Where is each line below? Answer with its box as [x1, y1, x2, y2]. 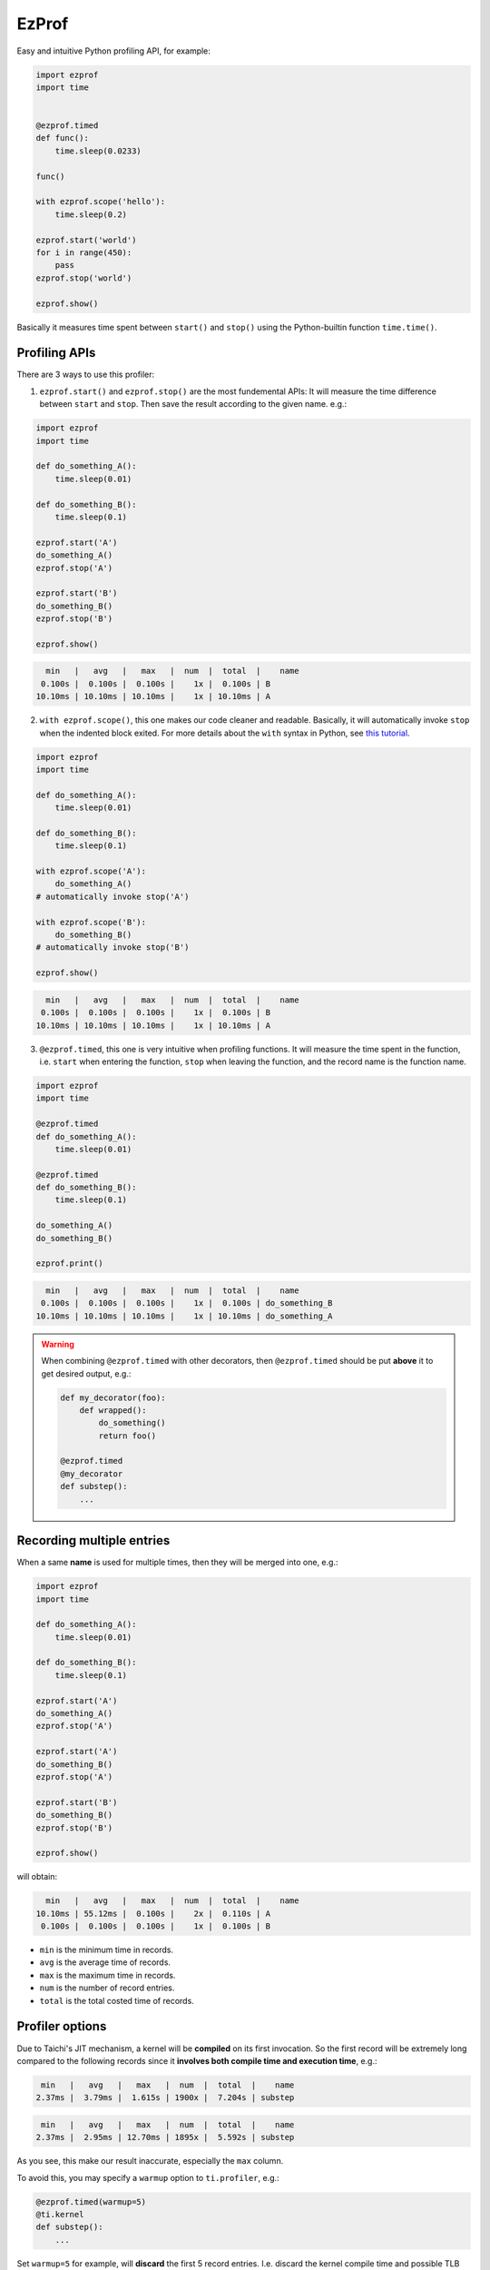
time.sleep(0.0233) [54, 145, 142, 156]
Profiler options [16, 2018, 107, 2034]
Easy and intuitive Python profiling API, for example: [16, 45, 211, 56]
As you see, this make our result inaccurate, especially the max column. [16, 2156, 284, 2166]
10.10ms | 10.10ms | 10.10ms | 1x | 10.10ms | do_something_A [35, 1310, 333, 1321]
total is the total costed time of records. [39, 1995, 194, 2006]
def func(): [35, 133, 90, 143]
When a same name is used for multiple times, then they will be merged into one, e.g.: [16, 1557, 338, 1568]
